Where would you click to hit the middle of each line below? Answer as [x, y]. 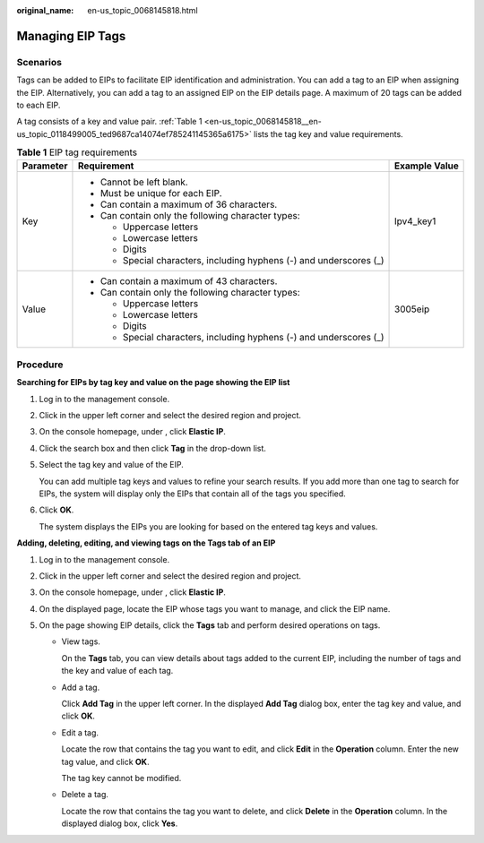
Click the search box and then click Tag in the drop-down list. [152, 448]
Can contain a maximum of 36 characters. [189, 204]
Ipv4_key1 [415, 221]
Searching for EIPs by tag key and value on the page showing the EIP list [153, 383]
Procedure [40, 365]
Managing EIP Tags [71, 36]
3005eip [412, 309]
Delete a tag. [85, 795]
